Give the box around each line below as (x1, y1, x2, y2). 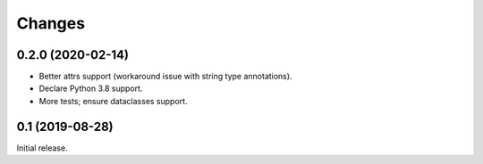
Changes (16, 13, 85, 33)
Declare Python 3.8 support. (38, 83, 143, 94)
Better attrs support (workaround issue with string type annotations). (38, 71, 292, 82)
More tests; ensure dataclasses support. (38, 95, 188, 106)
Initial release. (16, 143, 68, 153)
